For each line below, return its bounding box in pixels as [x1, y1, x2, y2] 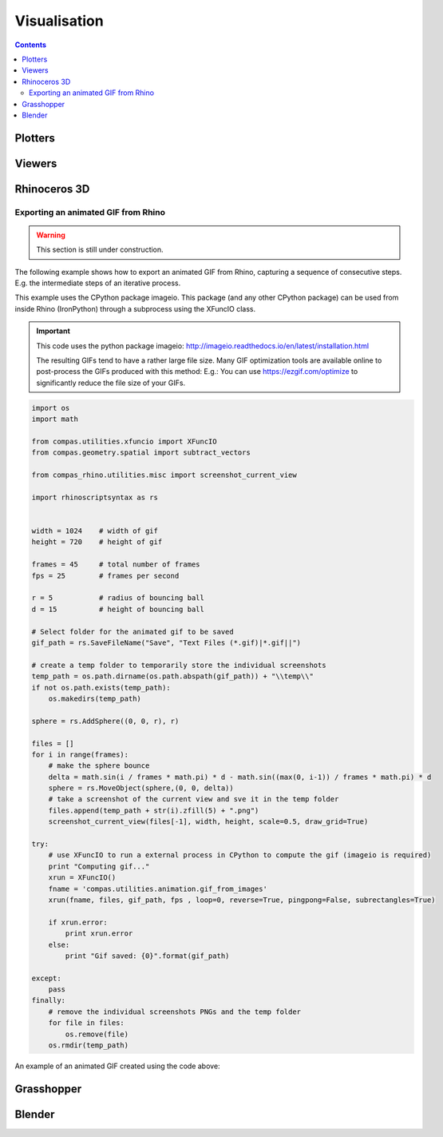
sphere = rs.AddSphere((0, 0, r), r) [31, 716, 180, 726]
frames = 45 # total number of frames [31, 560, 200, 569]
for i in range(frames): [31, 749, 129, 759]
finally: [31, 996, 66, 1005]
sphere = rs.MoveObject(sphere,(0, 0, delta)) [48, 784, 235, 793]
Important [36, 326, 71, 336]
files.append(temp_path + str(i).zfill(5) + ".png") [48, 805, 259, 815]
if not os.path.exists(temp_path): [31, 683, 171, 692]
